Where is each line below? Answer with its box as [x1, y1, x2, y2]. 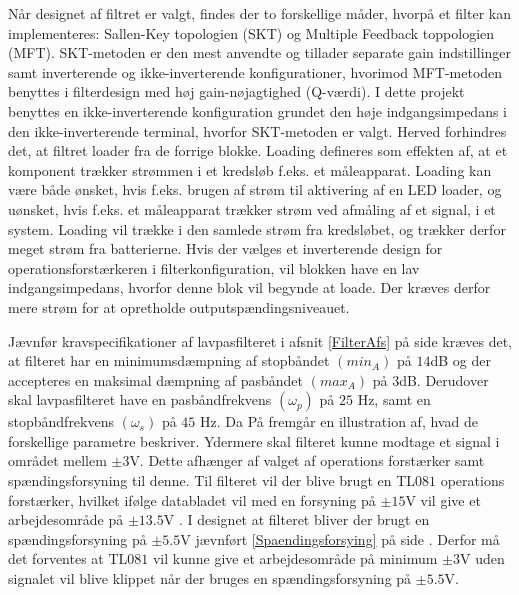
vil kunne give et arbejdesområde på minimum [152, 548, 438, 569]
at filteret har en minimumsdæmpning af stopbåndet [8, 350, 330, 371]
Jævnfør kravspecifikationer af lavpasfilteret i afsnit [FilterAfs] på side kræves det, [8, 330, 512, 351]
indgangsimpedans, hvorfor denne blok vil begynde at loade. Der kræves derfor [8, 277, 491, 298]
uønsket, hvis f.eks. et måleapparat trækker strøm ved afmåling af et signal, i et [8, 198, 496, 219]
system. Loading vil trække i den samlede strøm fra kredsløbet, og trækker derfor [8, 218, 506, 239]
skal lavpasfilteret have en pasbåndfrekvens [8, 389, 272, 410]
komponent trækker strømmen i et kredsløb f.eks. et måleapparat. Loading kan [8, 159, 492, 180]
